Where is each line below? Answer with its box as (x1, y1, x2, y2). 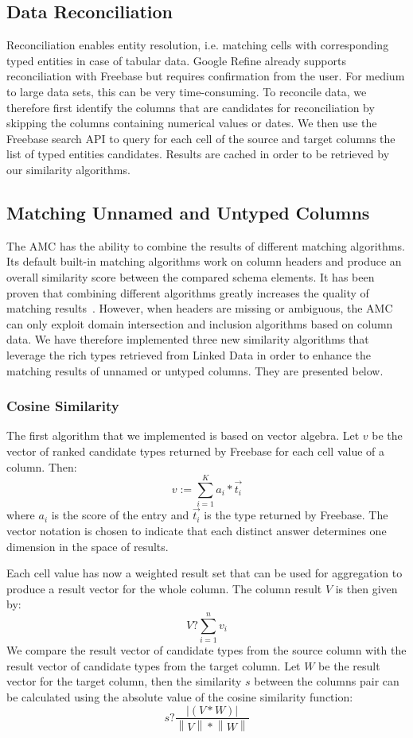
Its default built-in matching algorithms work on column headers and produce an (6, 253, 402, 270)
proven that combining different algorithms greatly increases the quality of (6, 284, 369, 301)
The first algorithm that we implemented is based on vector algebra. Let (6, 427, 360, 444)
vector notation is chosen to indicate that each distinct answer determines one (6, 522, 387, 539)
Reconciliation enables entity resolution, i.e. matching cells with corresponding (6, 37, 389, 53)
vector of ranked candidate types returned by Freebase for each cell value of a (6, 442, 385, 459)
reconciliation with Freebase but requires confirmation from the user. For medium (6, 68, 405, 84)
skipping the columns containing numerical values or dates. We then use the (6, 115, 377, 131)
